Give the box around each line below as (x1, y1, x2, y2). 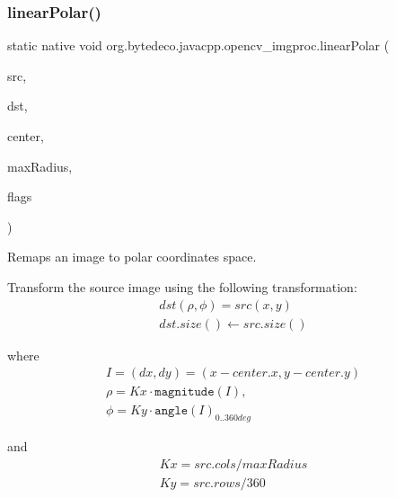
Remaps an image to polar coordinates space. (7, 247, 257, 266)
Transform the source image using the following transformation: (7, 277, 357, 296)
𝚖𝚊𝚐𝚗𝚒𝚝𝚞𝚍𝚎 (154, 386, 215, 399)
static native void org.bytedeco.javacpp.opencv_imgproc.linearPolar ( (7, 36, 390, 55)
